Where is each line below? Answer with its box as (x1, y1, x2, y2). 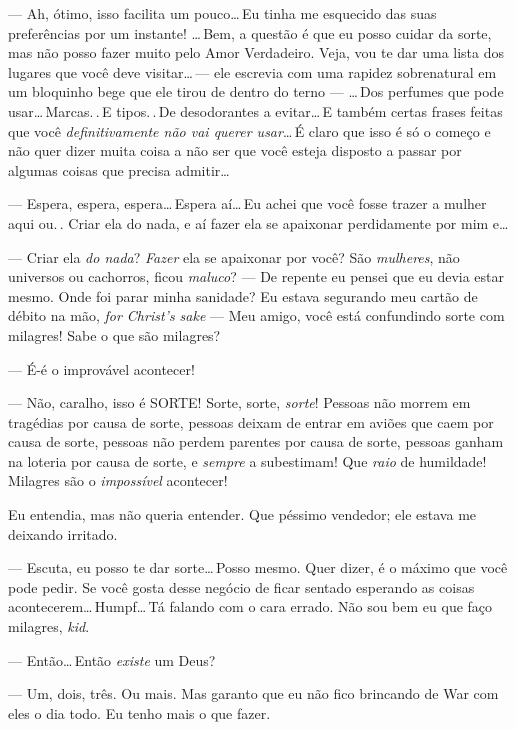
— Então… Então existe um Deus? (8, 649, 216, 670)
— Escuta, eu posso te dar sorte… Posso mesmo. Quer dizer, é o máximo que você (8, 557, 508, 578)
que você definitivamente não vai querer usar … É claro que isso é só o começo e (8, 120, 491, 141)
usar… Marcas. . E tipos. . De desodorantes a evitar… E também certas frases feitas (8, 100, 503, 121)
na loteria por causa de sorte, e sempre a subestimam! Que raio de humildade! (8, 450, 487, 471)
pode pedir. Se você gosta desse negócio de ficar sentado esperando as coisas (8, 576, 475, 597)
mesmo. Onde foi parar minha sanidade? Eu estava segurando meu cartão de (8, 285, 478, 306)
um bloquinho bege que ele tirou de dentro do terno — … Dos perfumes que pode (8, 81, 504, 102)
